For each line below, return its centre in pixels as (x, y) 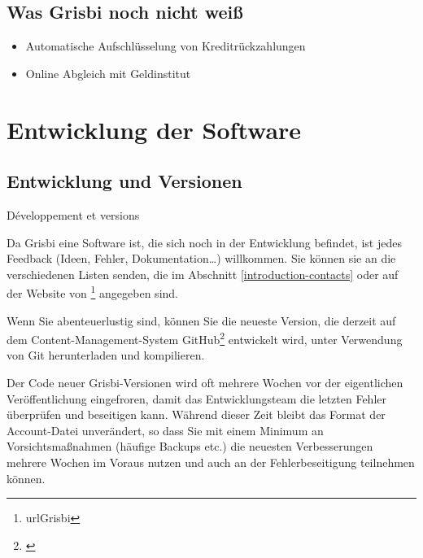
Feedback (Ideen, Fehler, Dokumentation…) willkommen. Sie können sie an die (201, 258)
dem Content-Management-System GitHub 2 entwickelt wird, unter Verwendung (205, 338)
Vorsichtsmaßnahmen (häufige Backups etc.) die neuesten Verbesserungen (190, 446)
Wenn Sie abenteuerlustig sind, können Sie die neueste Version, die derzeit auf (201, 320)
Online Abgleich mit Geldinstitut (108, 73)
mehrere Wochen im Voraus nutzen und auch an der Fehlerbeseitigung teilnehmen (211, 462)
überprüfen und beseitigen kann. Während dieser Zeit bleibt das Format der (196, 414)
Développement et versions (73, 214)
